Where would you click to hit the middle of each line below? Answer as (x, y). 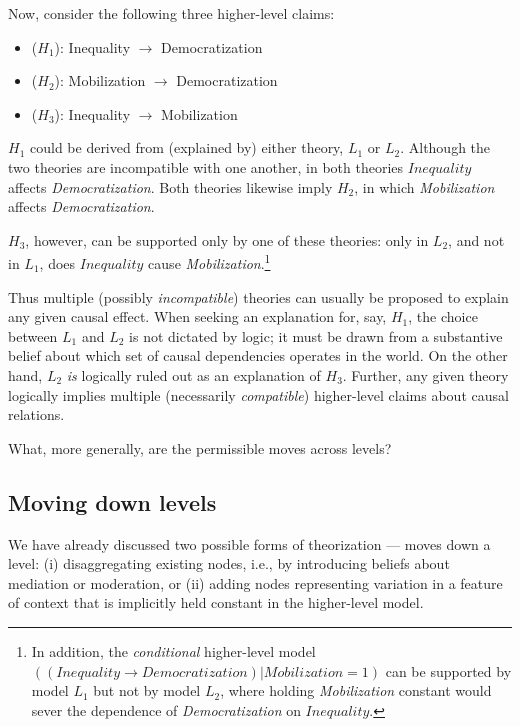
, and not (476, 239)
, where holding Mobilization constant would (356, 690)
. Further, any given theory (425, 374)
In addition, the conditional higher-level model (173, 650)
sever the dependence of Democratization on (166, 709)
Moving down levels (112, 501)
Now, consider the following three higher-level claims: (171, 13)
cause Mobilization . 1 (209, 261)
